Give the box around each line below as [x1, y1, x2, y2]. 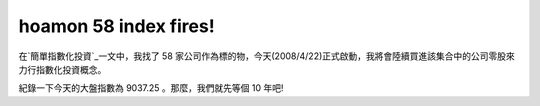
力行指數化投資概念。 [18, 63, 107, 75]
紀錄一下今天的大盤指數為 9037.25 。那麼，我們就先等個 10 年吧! [18, 82, 284, 94]
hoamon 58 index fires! [18, 15, 215, 37]
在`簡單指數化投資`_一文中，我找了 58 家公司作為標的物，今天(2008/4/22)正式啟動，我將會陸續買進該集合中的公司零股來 [18, 50, 515, 62]
